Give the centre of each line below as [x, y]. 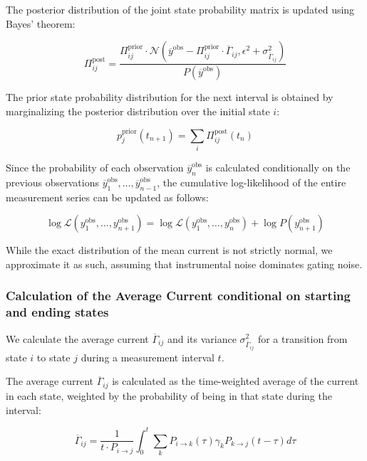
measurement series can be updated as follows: [107, 197]
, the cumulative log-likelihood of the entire [252, 182]
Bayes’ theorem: [41, 23]
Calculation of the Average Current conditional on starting [178, 296]
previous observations [52, 182]
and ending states [57, 312]
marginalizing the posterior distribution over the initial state [138, 111]
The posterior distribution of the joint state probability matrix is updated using [180, 9]
